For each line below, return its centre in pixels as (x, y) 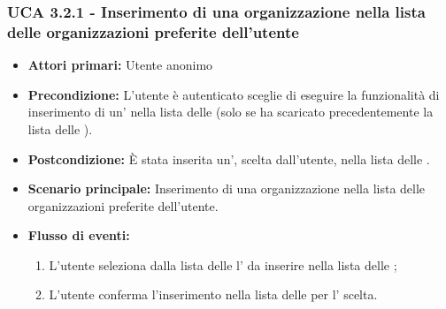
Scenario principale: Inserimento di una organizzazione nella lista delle (227, 188)
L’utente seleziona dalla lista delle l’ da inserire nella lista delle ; (223, 264)
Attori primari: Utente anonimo (120, 65)
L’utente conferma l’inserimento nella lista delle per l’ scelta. (213, 294)
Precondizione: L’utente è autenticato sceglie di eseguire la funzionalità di (234, 94)
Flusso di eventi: (79, 235)
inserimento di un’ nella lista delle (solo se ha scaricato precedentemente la (231, 112)
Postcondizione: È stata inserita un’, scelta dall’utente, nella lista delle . (229, 158)
